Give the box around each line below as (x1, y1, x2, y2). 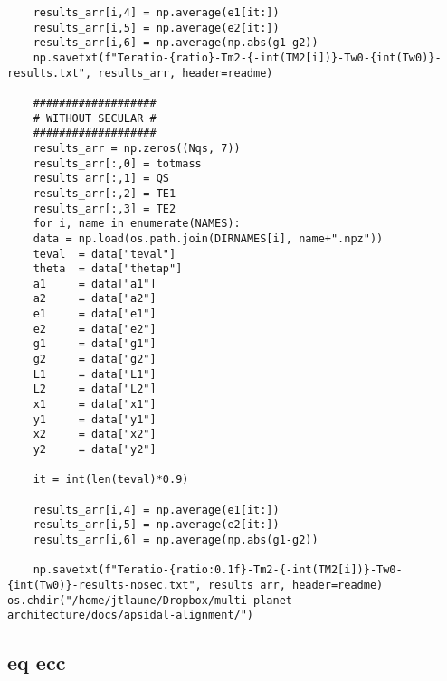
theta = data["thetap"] (33, 262, 183, 276)
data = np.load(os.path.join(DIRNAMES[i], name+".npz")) (33, 232, 384, 245)
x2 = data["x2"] (33, 428, 157, 441)
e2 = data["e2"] (33, 322, 157, 336)
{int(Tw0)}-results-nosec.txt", (7, 578, 202, 591)
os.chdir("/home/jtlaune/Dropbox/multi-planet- (7, 593, 300, 607)
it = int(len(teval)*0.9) (33, 473, 189, 487)
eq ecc (7, 648, 66, 676)
